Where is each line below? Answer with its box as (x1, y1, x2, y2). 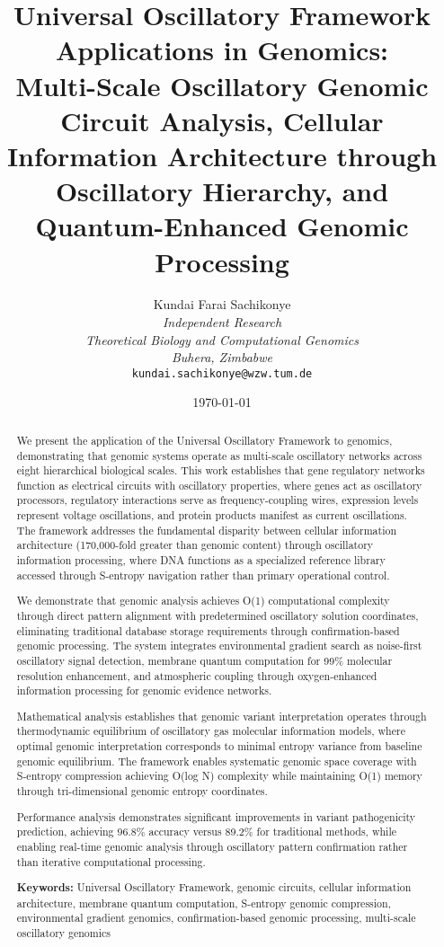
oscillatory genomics (16, 925, 111, 941)
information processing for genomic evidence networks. (16, 683, 272, 698)
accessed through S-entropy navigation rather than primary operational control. (16, 567, 390, 582)
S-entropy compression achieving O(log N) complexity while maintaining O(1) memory (16, 768, 422, 783)
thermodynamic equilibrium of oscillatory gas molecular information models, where (16, 723, 405, 739)
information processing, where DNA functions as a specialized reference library (16, 553, 386, 568)
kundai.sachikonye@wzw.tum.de (131, 367, 313, 380)
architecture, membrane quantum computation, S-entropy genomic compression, (16, 895, 391, 910)
